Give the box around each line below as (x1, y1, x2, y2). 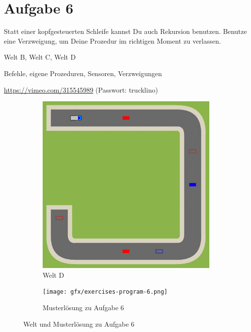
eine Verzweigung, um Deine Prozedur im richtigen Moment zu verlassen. (4, 35, 221, 46)
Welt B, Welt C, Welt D (4, 52, 76, 62)
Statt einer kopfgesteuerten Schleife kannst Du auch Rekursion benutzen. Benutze (4, 26, 247, 36)
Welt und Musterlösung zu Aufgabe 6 (23, 318, 135, 329)
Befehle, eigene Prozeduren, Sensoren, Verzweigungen (4, 68, 162, 78)
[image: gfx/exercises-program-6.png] (43, 288, 168, 296)
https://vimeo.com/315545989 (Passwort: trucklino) (4, 84, 158, 95)
